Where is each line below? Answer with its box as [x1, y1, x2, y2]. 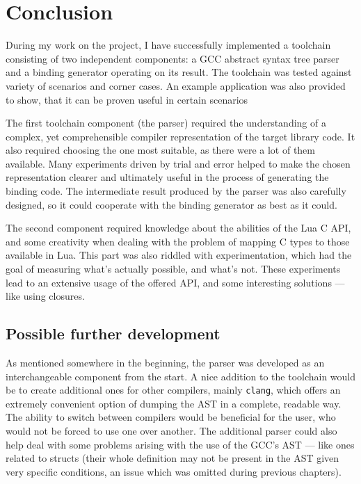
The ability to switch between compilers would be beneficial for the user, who [6, 410, 336, 424]
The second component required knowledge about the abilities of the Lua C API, [6, 220, 351, 235]
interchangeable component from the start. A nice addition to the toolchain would [6, 369, 356, 383]
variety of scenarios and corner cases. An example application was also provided [6, 78, 346, 92]
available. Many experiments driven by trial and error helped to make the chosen [6, 156, 351, 170]
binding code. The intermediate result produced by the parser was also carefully [6, 184, 346, 198]
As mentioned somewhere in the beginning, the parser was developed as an [6, 355, 325, 370]
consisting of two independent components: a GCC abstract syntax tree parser [6, 51, 339, 65]
